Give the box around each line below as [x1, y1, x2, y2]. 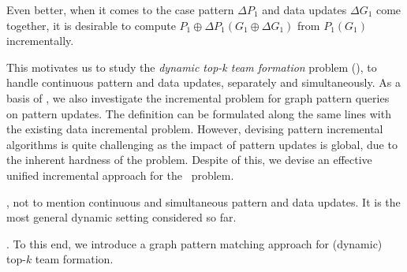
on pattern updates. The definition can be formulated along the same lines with [6, 105, 391, 121]
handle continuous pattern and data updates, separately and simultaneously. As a [6, 74, 401, 91]
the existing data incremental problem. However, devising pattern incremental [6, 121, 383, 137]
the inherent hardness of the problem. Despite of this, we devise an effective [6, 151, 372, 168]
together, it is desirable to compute [6, 17, 176, 33]
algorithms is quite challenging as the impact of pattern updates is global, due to [6, 136, 398, 152]
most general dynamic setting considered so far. [6, 209, 237, 225]
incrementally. [6, 32, 74, 49]
